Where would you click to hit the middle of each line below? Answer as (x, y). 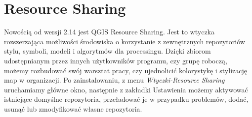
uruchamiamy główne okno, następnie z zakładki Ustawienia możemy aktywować (126, 89)
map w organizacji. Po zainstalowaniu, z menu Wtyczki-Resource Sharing (114, 80)
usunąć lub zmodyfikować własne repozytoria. (73, 108)
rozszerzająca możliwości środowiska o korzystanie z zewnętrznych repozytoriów (125, 41)
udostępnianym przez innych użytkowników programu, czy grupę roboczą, (116, 60)
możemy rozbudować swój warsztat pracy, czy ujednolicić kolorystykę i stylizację (126, 70)
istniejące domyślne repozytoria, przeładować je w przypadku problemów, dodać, (126, 99)
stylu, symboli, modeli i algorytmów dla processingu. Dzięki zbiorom (107, 51)
